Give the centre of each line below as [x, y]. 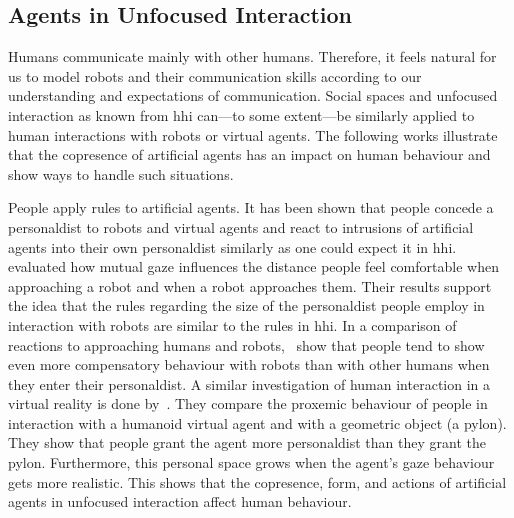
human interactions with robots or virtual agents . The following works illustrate [253, 134]
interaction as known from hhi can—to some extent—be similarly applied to [241, 114]
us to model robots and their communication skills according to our [215, 75]
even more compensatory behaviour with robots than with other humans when [249, 364]
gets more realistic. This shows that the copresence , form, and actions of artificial [257, 481]
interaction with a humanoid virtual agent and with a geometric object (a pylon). [257, 422]
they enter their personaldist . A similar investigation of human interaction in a [249, 383]
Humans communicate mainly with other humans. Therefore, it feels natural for [252, 56]
